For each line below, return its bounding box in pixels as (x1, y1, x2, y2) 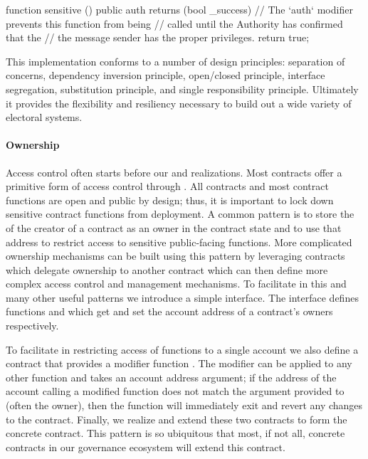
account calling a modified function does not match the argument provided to (6, 384, 345, 399)
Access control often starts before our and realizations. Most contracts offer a (6, 164, 342, 179)
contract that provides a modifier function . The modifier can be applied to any (6, 356, 352, 371)
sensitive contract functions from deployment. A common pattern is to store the (6, 206, 354, 221)
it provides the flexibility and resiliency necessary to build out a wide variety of (6, 95, 352, 110)
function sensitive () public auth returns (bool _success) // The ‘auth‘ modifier (6, 2, 353, 16)
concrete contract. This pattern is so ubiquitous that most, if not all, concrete (6, 426, 345, 440)
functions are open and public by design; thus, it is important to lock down (6, 192, 334, 207)
